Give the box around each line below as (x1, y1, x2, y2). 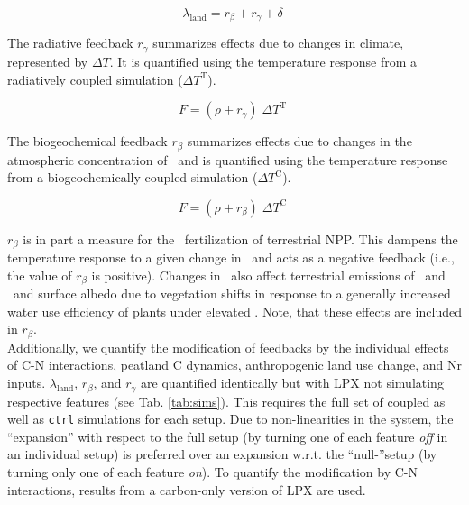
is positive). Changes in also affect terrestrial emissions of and (91, 265, 446, 284)
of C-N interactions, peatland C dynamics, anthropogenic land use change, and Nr (7, 355, 462, 374)
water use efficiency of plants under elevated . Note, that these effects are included (7, 301, 462, 320)
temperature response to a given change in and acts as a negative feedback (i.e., (7, 248, 455, 267)
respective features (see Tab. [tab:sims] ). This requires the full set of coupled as (7, 391, 446, 410)
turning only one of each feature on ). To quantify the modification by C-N (7, 462, 418, 481)
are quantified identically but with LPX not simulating (141, 373, 444, 392)
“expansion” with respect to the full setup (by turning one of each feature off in (7, 427, 448, 445)
